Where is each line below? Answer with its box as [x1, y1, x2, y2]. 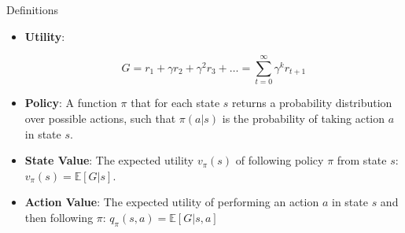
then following [24, 209, 94, 225]
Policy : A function [24, 94, 117, 111]
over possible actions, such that [24, 109, 176, 126]
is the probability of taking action [222, 109, 385, 126]
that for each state [131, 94, 220, 111]
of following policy [235, 152, 324, 168]
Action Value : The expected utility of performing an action [24, 194, 319, 210]
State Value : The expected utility [24, 152, 194, 168]
